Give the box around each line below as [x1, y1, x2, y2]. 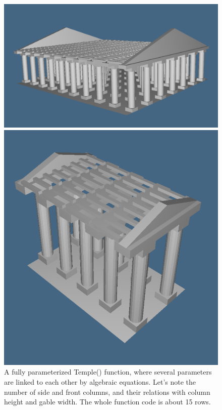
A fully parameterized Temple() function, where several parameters [4, 366, 212, 377]
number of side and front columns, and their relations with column [4, 386, 210, 397]
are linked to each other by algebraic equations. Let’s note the [4, 377, 196, 387]
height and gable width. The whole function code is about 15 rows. [4, 396, 211, 407]
